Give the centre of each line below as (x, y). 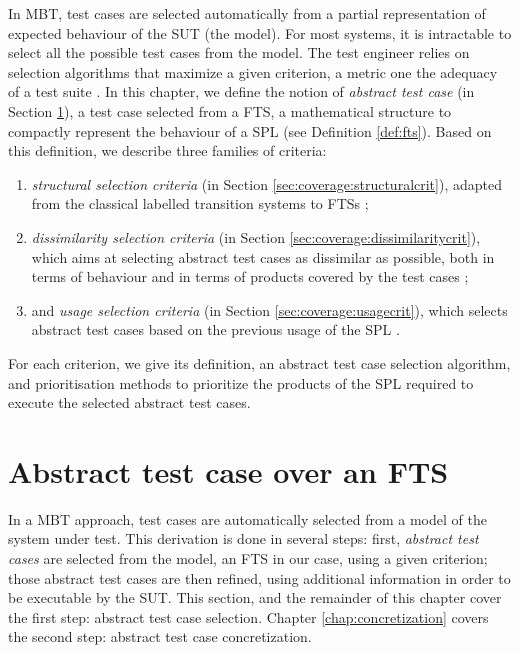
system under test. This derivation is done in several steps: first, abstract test (243, 538)
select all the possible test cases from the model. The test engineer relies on (239, 52)
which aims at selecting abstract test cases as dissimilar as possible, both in (263, 256)
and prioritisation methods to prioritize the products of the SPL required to (241, 382)
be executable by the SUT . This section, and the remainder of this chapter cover (255, 597)
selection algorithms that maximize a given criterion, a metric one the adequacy (253, 71)
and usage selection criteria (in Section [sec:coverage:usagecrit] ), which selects (269, 309)
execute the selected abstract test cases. (129, 402)
